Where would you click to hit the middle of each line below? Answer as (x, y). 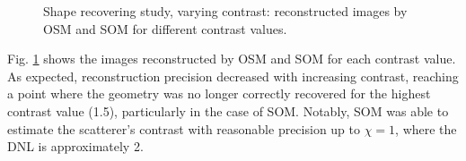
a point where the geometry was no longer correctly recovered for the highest (219, 93)
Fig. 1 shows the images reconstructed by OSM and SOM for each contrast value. (232, 59)
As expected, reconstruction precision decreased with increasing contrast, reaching (233, 76)
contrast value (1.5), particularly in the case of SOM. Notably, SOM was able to (228, 110)
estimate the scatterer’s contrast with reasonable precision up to (184, 128)
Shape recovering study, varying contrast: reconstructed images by (225, 11)
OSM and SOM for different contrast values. (165, 28)
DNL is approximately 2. (75, 146)
